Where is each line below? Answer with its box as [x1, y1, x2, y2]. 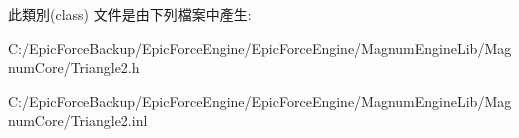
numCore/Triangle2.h [8, 57, 140, 78]
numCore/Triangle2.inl [8, 110, 148, 131]
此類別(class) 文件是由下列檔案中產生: [8, 4, 252, 24]
